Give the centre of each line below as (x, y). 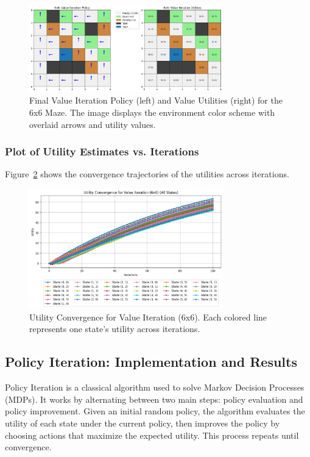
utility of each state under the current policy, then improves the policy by (143, 423)
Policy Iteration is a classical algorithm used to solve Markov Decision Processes (155, 387)
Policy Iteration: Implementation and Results (151, 362)
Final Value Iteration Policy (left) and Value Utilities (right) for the (156, 100)
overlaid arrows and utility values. (93, 124)
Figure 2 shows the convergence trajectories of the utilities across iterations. (147, 174)
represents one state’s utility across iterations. (115, 329)
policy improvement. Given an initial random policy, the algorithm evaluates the (155, 411)
